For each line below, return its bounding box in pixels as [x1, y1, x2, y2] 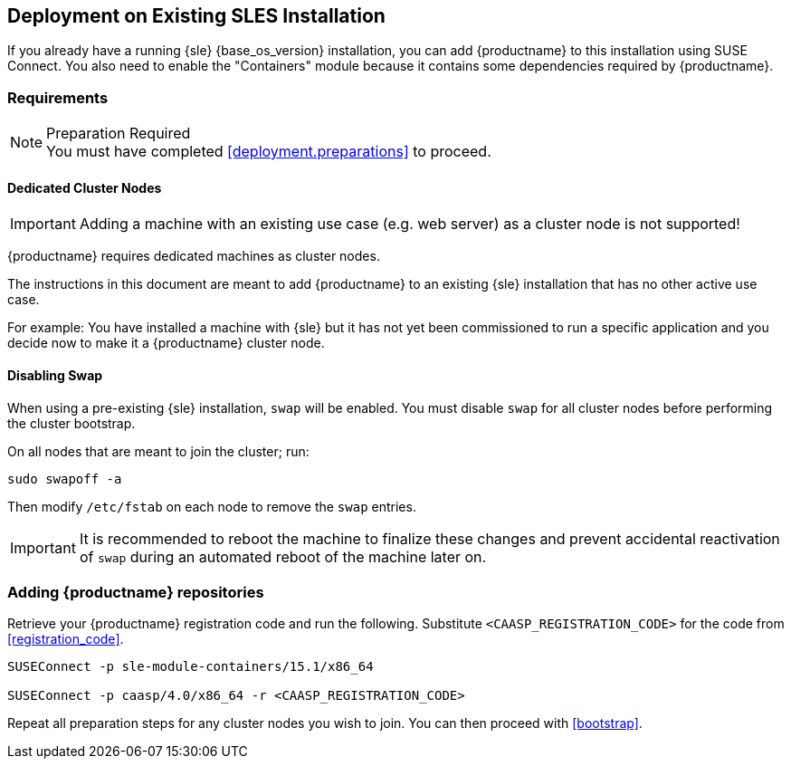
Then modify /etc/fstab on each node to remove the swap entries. [7, 498, 416, 514]
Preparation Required [46, 124, 191, 143]
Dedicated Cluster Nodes [7, 179, 162, 196]
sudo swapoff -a [7, 471, 122, 486]
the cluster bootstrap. [7, 415, 136, 431]
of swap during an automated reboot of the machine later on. [79, 547, 487, 566]
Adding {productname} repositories [7, 582, 264, 601]
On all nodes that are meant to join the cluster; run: [7, 443, 310, 459]
